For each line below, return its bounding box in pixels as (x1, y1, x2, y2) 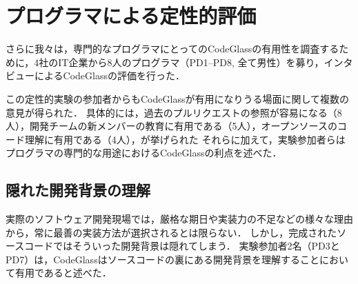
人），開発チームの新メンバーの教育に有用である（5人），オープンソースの (6, 119, 337, 133)
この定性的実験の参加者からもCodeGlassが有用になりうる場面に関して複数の (6, 91, 349, 105)
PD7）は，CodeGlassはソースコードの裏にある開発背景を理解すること (6, 252, 319, 266)
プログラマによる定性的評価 (6, 1, 257, 30)
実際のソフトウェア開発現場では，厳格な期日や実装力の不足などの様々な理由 (6, 212, 353, 226)
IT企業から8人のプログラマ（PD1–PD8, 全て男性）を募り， (58, 54, 324, 69)
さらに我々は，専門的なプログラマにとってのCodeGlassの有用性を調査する (6, 41, 339, 56)
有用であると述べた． (14, 265, 112, 280)
